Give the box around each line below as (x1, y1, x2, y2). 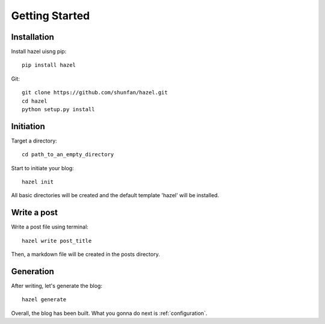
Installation (11, 32, 54, 42)
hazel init (22, 179, 54, 186)
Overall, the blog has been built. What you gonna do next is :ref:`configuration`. (11, 310, 208, 317)
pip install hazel (22, 62, 76, 69)
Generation (11, 266, 54, 277)
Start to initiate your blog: (11, 164, 75, 171)
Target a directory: (11, 137, 57, 144)
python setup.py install (22, 106, 95, 113)
